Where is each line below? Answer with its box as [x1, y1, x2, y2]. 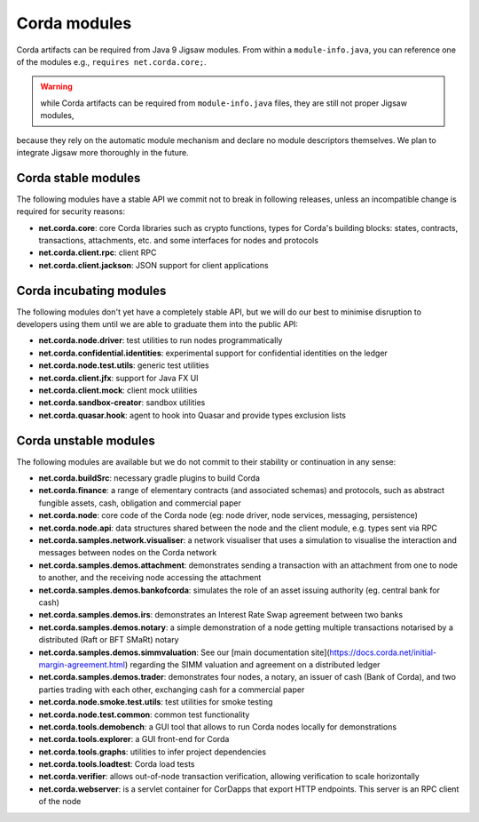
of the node [38, 796, 82, 807]
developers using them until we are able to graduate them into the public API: [16, 319, 299, 330]
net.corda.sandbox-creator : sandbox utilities [38, 397, 206, 408]
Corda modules [16, 13, 132, 33]
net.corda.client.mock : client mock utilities [38, 385, 198, 395]
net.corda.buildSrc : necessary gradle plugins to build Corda [38, 473, 261, 483]
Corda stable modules [16, 170, 141, 186]
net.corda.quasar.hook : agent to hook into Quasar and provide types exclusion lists [38, 410, 346, 420]
